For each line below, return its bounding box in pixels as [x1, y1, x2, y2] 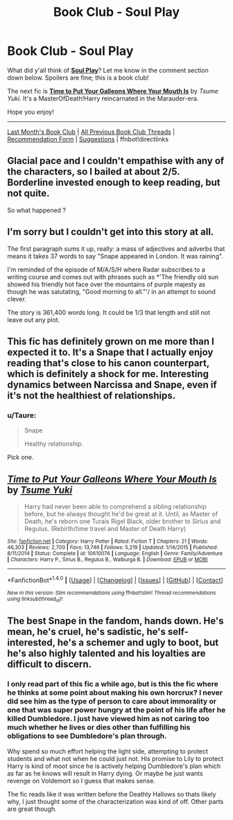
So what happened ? [7, 206, 66, 214]
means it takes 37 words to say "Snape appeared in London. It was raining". [7, 252, 224, 260]
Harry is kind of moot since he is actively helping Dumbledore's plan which [7, 762, 221, 770]
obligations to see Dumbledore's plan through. [7, 731, 167, 741]
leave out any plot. [7, 315, 60, 324]
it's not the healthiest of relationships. [7, 390, 175, 401]
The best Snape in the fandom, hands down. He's [7, 615, 224, 627]
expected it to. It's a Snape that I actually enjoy [7, 346, 214, 358]
